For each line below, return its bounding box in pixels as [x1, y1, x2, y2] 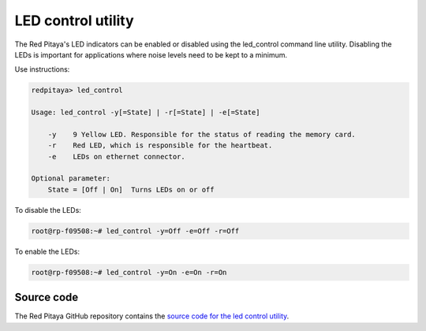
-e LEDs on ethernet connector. [47, 152, 185, 161]
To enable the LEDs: [14, 247, 80, 256]
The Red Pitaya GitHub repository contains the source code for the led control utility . [14, 311, 290, 321]
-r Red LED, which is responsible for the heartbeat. [47, 141, 273, 150]
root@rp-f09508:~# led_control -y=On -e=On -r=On [31, 268, 227, 277]
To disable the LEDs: [14, 205, 82, 214]
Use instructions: [14, 65, 70, 74]
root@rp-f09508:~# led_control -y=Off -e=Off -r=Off [31, 226, 240, 236]
